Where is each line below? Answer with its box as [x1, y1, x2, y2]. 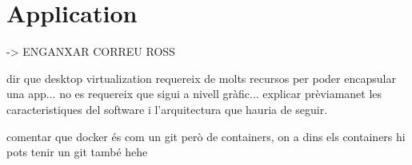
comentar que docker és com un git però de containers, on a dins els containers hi [6, 128, 406, 144]
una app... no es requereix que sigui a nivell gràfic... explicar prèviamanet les [6, 85, 382, 102]
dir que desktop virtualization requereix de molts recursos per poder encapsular [6, 69, 396, 86]
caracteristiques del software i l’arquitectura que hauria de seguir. [6, 100, 328, 117]
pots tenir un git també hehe [6, 143, 148, 160]
